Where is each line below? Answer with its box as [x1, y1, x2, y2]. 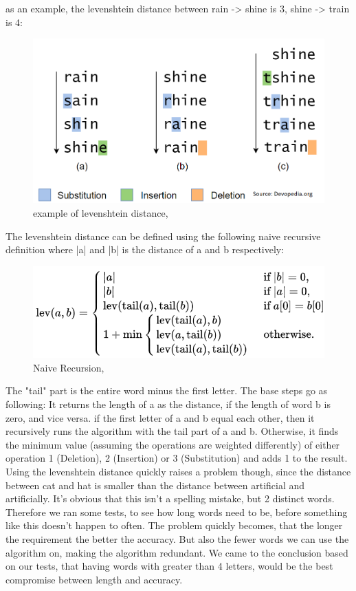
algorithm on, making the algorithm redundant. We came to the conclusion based [5, 545, 348, 559]
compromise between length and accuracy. [5, 572, 183, 586]
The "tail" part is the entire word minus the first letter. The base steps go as [5, 383, 328, 398]
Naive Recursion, [33, 360, 104, 374]
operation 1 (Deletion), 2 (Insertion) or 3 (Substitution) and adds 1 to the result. [5, 451, 348, 465]
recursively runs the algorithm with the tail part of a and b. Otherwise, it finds [5, 424, 339, 438]
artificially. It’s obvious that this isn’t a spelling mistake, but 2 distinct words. [5, 491, 335, 506]
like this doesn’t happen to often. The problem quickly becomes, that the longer [5, 518, 343, 533]
